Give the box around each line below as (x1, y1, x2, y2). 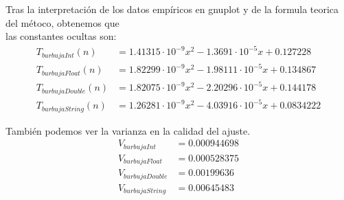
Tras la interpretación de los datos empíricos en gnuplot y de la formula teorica (5, 2, 339, 16)
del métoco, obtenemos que (5, 15, 119, 30)
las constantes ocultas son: (5, 29, 117, 43)
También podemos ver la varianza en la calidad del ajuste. (5, 123, 251, 137)
